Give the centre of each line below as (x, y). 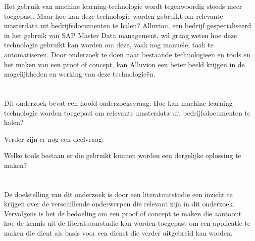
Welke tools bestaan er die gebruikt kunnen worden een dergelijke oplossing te (123, 155)
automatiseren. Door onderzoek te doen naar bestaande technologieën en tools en (127, 54)
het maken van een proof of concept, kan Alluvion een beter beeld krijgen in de (124, 64)
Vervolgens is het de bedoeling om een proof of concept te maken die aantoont (123, 213)
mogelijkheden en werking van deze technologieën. (80, 74)
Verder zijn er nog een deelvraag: (54, 139)
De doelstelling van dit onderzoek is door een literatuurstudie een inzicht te (118, 194)
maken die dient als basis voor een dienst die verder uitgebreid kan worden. (118, 233)
